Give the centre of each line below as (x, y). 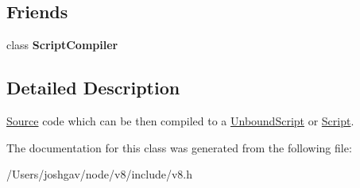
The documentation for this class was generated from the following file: (179, 147)
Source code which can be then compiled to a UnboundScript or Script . (180, 121)
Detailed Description (93, 88)
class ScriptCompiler (62, 45)
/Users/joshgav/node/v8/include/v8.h (100, 174)
